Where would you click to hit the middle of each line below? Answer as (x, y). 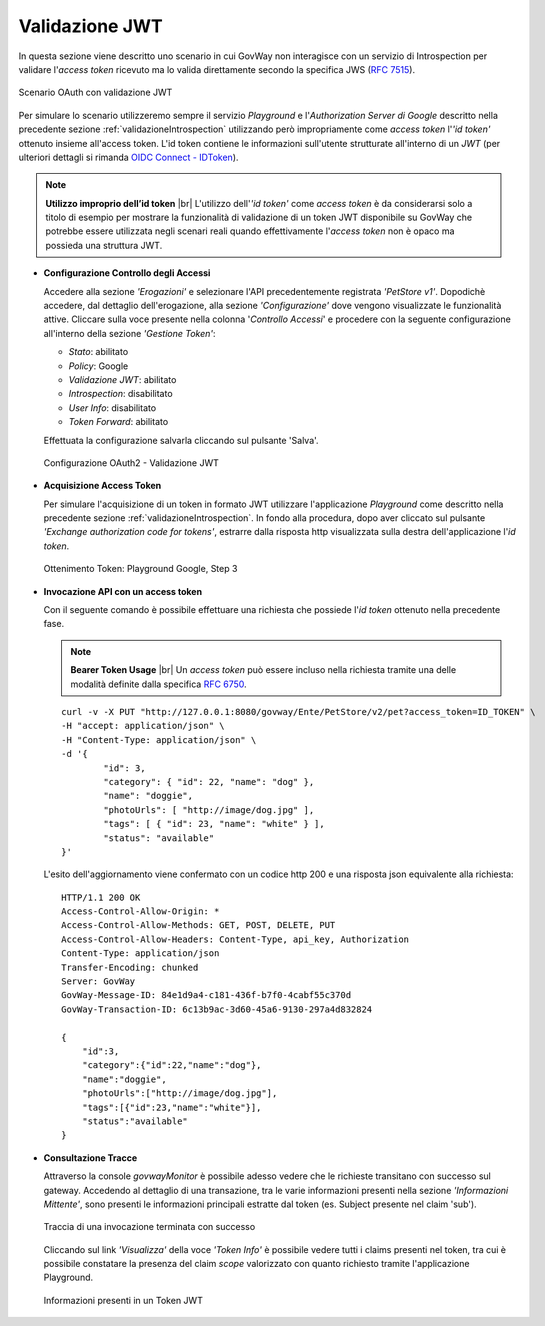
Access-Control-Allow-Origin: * (140, 911)
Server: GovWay (98, 981)
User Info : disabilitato (112, 407)
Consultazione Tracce (90, 1157)
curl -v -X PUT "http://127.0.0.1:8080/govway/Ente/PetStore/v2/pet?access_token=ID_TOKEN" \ (298, 711)
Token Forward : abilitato (118, 422)
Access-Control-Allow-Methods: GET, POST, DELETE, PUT (198, 925)
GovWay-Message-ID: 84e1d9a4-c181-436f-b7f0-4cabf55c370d (206, 995)
